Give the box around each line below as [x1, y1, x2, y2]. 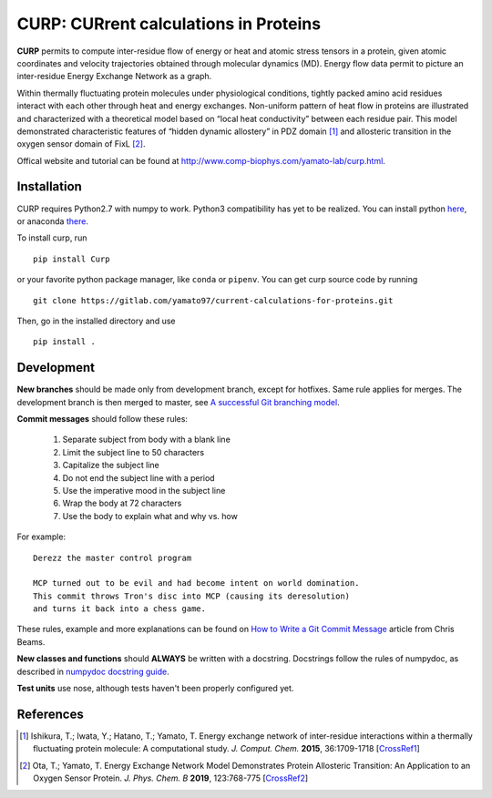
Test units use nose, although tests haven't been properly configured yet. [16, 683, 294, 694]
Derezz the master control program [33, 552, 192, 563]
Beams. [16, 636, 46, 647]
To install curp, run [16, 232, 87, 243]
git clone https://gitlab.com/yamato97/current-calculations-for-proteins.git [33, 295, 394, 305]
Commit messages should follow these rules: [16, 414, 189, 424]
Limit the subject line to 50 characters [62, 446, 205, 457]
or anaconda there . [16, 215, 88, 227]
